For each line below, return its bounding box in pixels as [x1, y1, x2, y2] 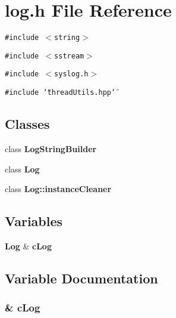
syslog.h [54, 70, 89, 79]
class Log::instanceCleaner [5, 183, 112, 195]
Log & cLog [5, 239, 52, 252]
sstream [54, 51, 84, 60]
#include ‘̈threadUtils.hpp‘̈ [5, 88, 116, 97]
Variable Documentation [5, 268, 158, 287]
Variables [5, 212, 63, 230]
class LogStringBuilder [5, 142, 97, 155]
